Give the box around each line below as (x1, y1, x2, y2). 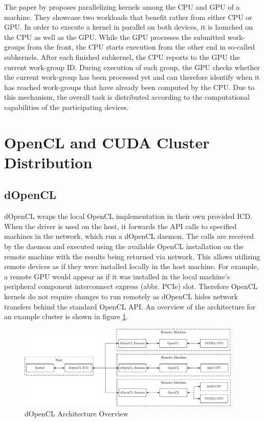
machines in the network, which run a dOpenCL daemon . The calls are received (4, 231, 254, 241)
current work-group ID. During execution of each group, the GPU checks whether (4, 61, 260, 72)
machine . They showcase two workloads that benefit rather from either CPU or (4, 11, 252, 22)
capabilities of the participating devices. (4, 101, 129, 112)
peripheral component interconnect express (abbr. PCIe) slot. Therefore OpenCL (4, 281, 258, 292)
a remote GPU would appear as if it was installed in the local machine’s (4, 271, 230, 281)
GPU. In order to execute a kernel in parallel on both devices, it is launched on (4, 21, 253, 32)
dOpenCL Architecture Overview (25, 408, 128, 418)
